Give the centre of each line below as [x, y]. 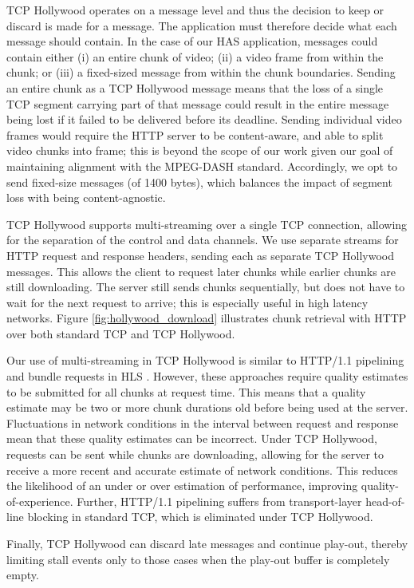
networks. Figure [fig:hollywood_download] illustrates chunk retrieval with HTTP [207, 318]
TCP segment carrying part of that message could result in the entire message [198, 103]
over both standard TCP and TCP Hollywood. [121, 333]
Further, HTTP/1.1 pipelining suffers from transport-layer [219, 501]
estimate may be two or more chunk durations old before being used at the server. [207, 407]
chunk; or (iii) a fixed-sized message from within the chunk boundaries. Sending [201, 72]
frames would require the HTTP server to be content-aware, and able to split [195, 134]
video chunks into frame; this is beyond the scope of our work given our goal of [200, 150]
